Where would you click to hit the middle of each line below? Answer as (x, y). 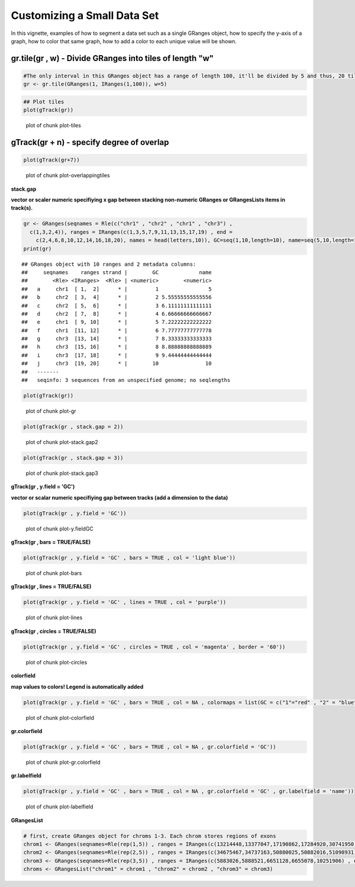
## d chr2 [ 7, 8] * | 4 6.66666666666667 (117, 314)
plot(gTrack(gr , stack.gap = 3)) (73, 458)
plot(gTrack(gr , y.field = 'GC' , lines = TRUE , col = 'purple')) (125, 602)
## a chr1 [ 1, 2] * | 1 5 (117, 289)
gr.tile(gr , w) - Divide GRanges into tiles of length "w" (112, 58)
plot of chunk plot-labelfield (60, 807)
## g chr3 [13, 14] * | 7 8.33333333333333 (117, 339)
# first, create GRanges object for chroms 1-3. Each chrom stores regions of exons (150, 836)
